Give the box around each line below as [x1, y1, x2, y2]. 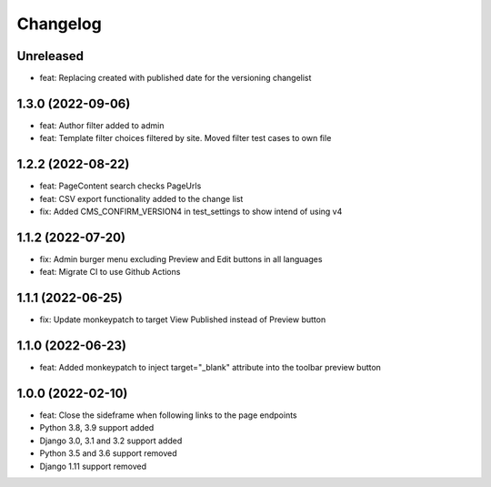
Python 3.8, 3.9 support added [39, 422, 155, 433]
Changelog [16, 14, 102, 34]
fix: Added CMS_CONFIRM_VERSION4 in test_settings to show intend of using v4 [39, 206, 343, 218]
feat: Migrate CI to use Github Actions [39, 267, 181, 278]
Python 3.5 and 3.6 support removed [39, 448, 177, 459]
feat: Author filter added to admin [39, 119, 165, 131]
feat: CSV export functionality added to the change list [39, 193, 244, 204]
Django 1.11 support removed [39, 461, 147, 472]
